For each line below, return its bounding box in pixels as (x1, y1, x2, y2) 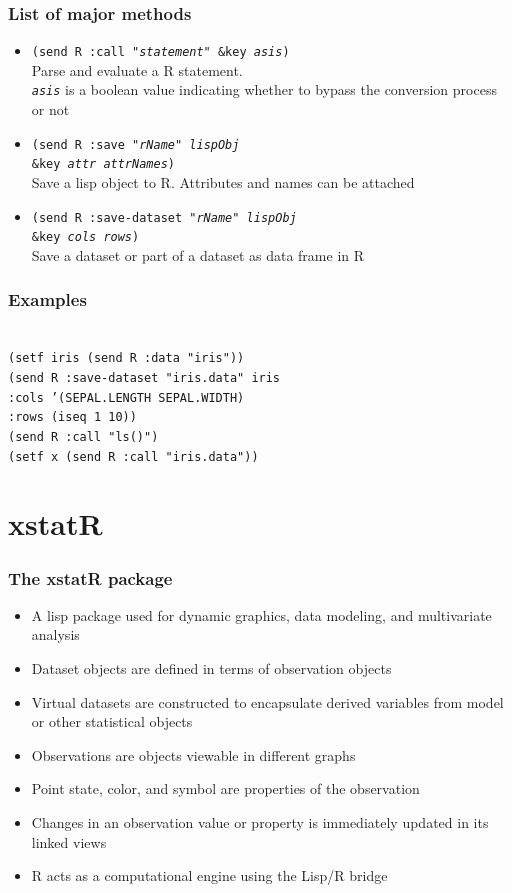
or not (31, 99, 70, 120)
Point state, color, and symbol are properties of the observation (31, 778, 420, 799)
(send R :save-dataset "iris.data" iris (8, 371, 281, 385)
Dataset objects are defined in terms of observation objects (31, 658, 392, 679)
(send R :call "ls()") (8, 429, 159, 444)
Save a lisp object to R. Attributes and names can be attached (31, 172, 415, 193)
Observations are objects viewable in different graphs (31, 744, 356, 765)
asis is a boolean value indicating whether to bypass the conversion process (31, 79, 497, 100)
